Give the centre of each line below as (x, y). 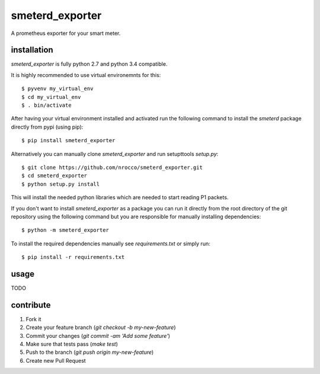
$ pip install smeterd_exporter (68, 140)
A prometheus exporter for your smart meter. (66, 33)
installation (32, 50)
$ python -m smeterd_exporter (65, 230)
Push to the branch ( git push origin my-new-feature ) (90, 352)
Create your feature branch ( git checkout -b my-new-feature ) (101, 327)
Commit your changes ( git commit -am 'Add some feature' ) (98, 335)
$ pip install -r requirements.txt (73, 257)
